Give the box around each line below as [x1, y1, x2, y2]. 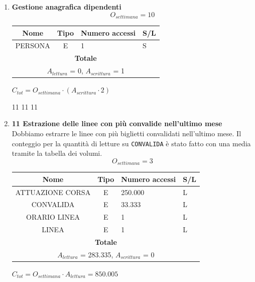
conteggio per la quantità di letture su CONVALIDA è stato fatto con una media [12, 138, 251, 148]
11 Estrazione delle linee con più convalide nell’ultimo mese [12, 118, 222, 129]
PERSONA [15, 40, 50, 51]
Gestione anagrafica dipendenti [12, 2, 121, 12]
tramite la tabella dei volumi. [12, 148, 102, 158]
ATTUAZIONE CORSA [15, 186, 91, 197]
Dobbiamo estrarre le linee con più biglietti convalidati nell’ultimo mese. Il [12, 128, 241, 138]
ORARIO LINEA [26, 212, 80, 222]
